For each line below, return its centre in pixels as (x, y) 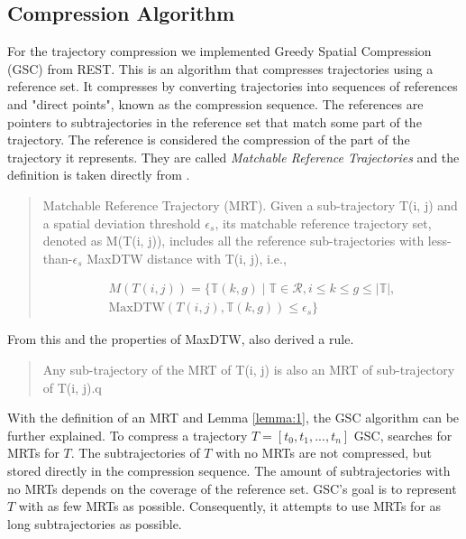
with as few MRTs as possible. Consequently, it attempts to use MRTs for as (230, 506)
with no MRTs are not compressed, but (324, 453)
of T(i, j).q (72, 387)
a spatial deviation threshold (122, 223)
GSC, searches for (403, 435)
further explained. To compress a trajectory (128, 435)
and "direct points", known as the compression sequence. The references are (215, 103)
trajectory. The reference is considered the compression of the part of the (209, 139)
